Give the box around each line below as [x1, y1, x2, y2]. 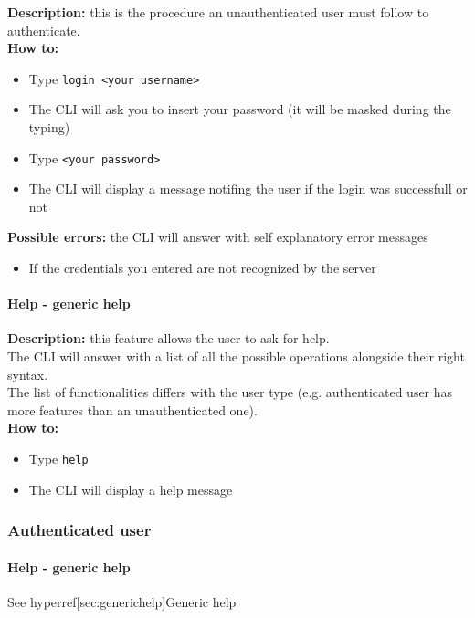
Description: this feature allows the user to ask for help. [7, 329, 330, 348]
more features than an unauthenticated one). [7, 400, 258, 419]
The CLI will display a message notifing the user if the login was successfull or [28, 179, 468, 198]
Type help [28, 449, 89, 468]
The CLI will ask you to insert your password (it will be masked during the [28, 100, 451, 119]
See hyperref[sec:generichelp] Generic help [7, 592, 237, 611]
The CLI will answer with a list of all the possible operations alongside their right [7, 347, 465, 366]
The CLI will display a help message [28, 479, 233, 498]
